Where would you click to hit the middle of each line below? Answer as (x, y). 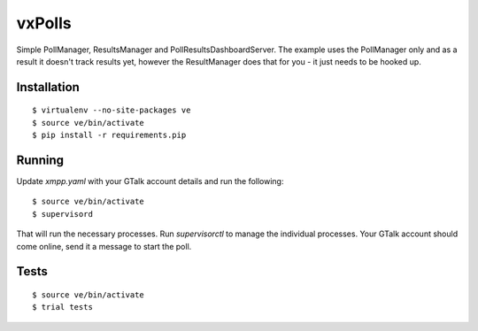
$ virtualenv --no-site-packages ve (112, 110)
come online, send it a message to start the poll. (104, 246)
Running (40, 160)
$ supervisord (62, 214)
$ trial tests (62, 307)
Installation (48, 87)
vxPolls (44, 23)
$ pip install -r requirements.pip (109, 135)
